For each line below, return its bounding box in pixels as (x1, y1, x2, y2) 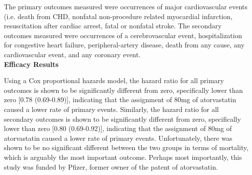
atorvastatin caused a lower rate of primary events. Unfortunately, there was (4, 132, 232, 143)
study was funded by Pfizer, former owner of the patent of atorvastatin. (4, 161, 218, 172)
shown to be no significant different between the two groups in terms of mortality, (4, 142, 249, 153)
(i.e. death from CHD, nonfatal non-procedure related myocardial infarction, (4, 11, 232, 21)
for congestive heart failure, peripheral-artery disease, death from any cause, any (4, 40, 245, 50)
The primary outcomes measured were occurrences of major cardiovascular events (4, 1, 248, 11)
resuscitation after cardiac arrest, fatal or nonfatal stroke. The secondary (4, 21, 222, 31)
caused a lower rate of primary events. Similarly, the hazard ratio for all (4, 104, 219, 114)
